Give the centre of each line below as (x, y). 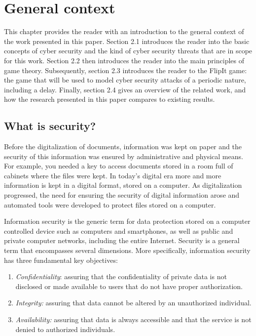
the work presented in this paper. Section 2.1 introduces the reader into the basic (127, 41)
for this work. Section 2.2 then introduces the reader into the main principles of (124, 60)
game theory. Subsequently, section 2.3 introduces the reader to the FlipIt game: (126, 70)
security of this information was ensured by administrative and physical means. (124, 156)
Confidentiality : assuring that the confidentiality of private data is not (121, 276)
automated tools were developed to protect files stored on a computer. (110, 204)
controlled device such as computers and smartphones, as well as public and (119, 231)
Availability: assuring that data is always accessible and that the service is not (133, 319)
